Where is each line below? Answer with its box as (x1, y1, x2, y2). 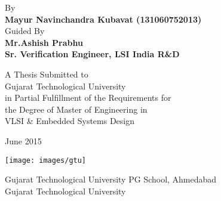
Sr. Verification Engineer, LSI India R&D (5, 48, 180, 60)
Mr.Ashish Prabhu (5, 36, 83, 48)
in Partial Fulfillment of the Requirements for (5, 91, 171, 104)
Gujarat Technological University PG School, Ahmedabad (5, 173, 217, 185)
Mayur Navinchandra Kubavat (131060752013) (5, 13, 202, 25)
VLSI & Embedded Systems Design (5, 115, 135, 127)
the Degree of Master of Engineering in (5, 103, 148, 115)
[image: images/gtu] (5, 156, 87, 165)
